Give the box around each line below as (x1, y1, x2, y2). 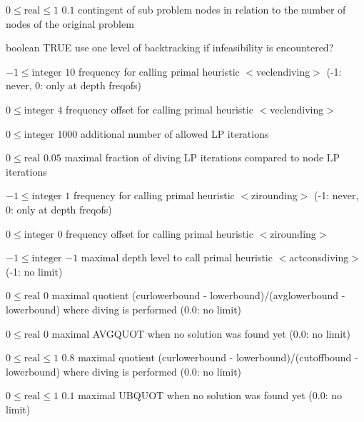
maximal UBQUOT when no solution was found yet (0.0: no (78, 388, 342, 403)
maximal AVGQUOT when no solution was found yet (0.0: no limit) (51, 326, 350, 341)
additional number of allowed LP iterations (81, 126, 269, 141)
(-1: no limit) (6, 263, 63, 278)
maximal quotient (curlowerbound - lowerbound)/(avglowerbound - (51, 288, 345, 303)
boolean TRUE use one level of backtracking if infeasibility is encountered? (6, 40, 334, 55)
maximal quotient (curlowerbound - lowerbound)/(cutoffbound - (78, 350, 358, 365)
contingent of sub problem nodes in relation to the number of (78, 2, 346, 16)
